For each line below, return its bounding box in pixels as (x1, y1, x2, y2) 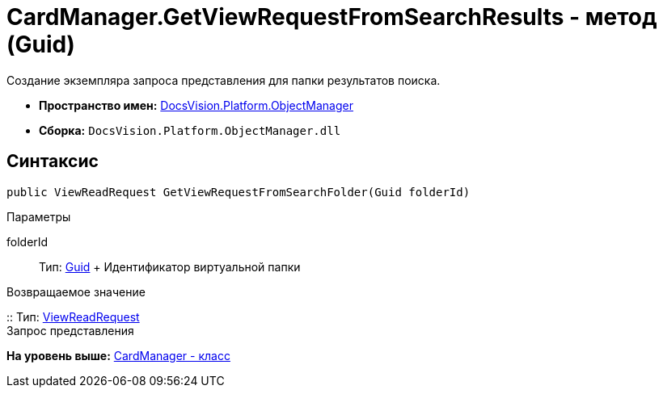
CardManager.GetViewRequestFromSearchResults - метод (6, 3, 657, 31)
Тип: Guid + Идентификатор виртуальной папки (39, 259, 301, 274)
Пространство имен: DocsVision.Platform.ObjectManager (39, 98, 353, 112)
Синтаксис (6, 151, 99, 172)
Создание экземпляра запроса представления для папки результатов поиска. (6, 73, 441, 87)
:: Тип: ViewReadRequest (6, 309, 140, 324)
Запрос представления (6, 323, 134, 337)
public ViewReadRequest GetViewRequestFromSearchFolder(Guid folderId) (6, 185, 471, 199)
